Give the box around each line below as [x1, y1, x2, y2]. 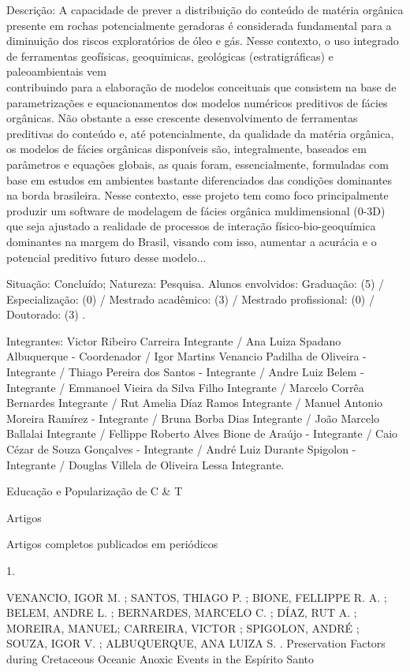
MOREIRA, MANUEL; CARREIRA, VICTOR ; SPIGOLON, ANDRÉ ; [6, 619, 360, 636]
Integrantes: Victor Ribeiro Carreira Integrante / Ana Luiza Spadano [6, 332, 341, 349]
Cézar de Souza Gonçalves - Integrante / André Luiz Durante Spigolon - [6, 441, 356, 457]
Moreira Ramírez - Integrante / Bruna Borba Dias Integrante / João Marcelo [6, 409, 380, 426]
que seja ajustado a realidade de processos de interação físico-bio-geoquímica [6, 218, 376, 234]
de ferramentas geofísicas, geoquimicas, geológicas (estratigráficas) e [6, 47, 334, 64]
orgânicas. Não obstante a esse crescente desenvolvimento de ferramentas [6, 110, 358, 126]
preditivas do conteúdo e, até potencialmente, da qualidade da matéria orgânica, [6, 125, 394, 141]
